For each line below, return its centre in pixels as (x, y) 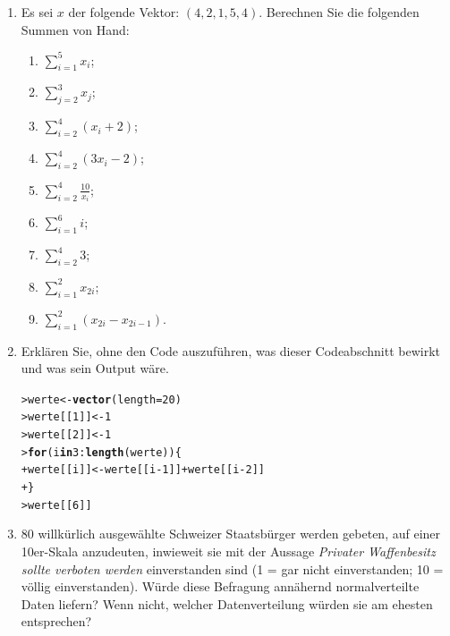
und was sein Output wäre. (95, 368)
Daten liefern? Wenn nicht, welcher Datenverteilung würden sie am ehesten (227, 603)
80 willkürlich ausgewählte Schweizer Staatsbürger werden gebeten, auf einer (231, 534)
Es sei (37, 12)
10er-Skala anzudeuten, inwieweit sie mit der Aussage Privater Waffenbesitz (228, 551)
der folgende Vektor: (124, 12)
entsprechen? (56, 621)
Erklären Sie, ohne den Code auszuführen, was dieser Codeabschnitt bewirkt (230, 350)
